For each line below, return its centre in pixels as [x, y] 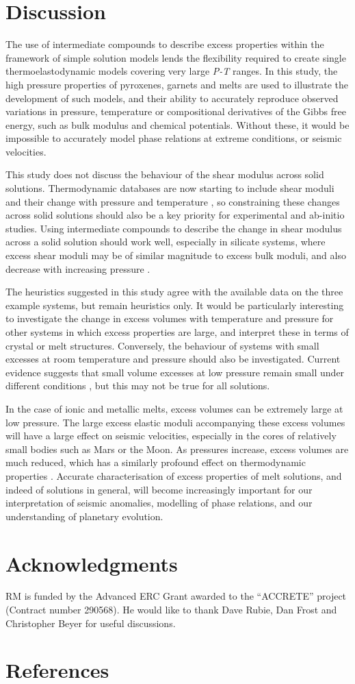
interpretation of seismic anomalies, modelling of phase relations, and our [159, 503]
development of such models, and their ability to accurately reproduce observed [172, 98]
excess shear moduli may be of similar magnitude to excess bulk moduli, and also [176, 255]
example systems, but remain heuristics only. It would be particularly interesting [175, 305]
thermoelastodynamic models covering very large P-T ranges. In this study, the [172, 71]
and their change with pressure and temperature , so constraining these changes [173, 201]
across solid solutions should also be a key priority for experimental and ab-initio [175, 215]
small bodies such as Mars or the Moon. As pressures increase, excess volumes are [177, 449]
